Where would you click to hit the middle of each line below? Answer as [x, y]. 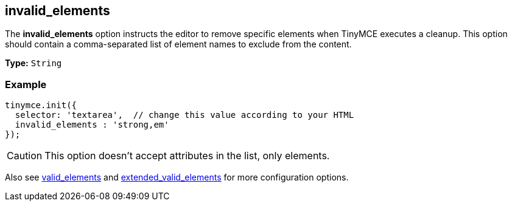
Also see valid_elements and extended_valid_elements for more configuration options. [177, 177]
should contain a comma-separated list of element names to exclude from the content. [178, 44]
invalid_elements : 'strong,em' [92, 125]
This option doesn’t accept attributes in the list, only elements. [187, 156]
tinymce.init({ [41, 105]
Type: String [33, 63]
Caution [25, 156]
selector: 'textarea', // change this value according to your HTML [184, 115]
